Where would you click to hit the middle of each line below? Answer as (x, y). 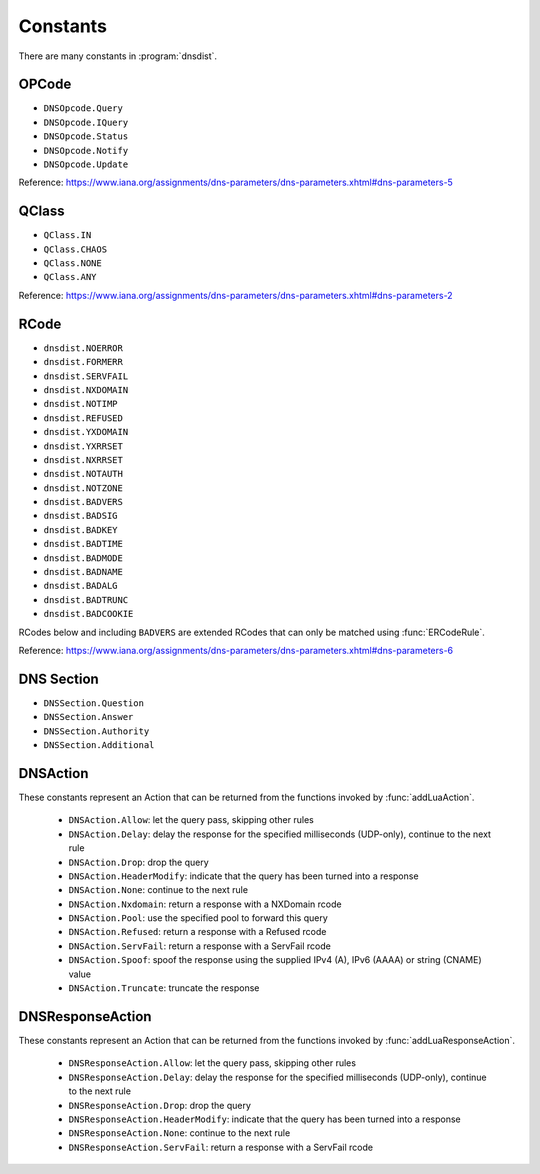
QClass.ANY (70, 277)
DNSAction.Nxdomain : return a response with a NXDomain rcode (205, 904)
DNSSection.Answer (88, 717)
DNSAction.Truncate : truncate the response (164, 988)
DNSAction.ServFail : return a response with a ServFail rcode (200, 946)
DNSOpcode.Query (83, 108)
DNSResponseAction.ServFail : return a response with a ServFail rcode (221, 1147)
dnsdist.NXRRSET (83, 459)
